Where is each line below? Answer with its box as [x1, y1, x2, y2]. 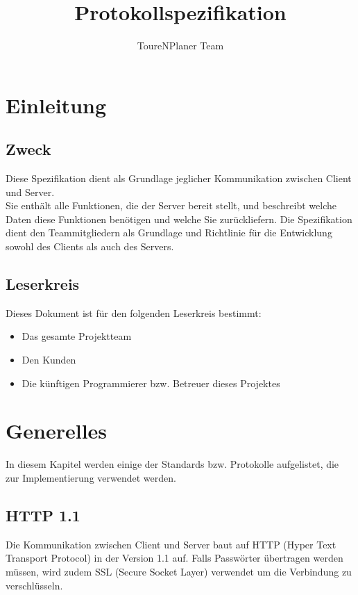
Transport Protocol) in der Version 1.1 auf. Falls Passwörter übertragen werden [6, 551, 343, 565]
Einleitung [6, 90, 107, 119]
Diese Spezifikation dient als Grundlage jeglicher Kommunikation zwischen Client [6, 171, 352, 186]
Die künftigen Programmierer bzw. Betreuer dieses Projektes [22, 375, 280, 390]
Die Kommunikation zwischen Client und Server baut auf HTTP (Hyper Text [6, 537, 336, 551]
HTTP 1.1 [6, 504, 80, 525]
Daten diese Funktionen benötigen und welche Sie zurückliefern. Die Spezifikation [6, 211, 352, 226]
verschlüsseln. [6, 578, 63, 592]
